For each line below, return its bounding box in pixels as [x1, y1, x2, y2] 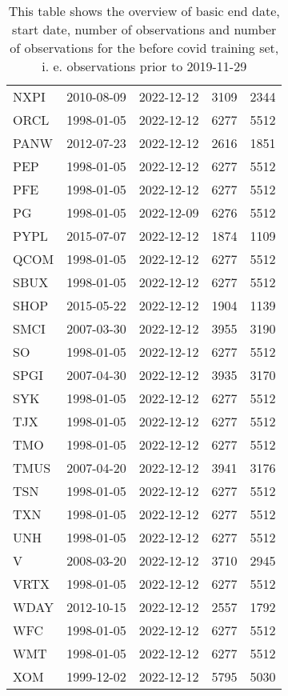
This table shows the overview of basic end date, [8, 2, 280, 20]
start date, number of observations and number [12, 20, 277, 38]
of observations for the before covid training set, [10, 38, 279, 57]
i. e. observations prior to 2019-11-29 [42, 57, 247, 75]
